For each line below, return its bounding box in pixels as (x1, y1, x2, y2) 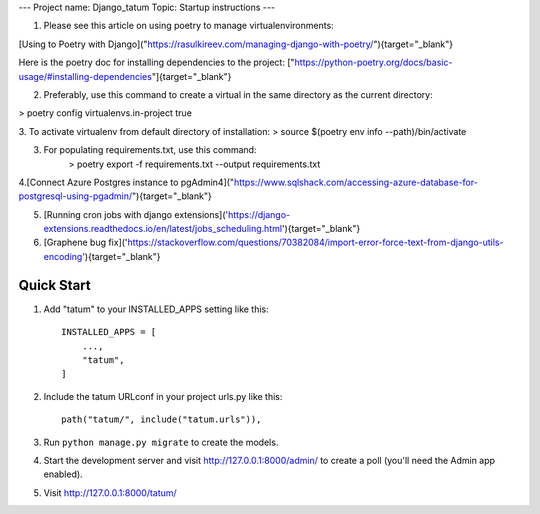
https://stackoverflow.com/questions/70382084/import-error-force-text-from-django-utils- (127, 236, 504, 249)
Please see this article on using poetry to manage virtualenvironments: (43, 20, 334, 32)
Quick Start (18, 276, 91, 294)
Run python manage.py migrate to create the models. (43, 436, 279, 448)
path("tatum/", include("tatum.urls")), (61, 414, 262, 425)
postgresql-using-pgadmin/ (18, 190, 133, 202)
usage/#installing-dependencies (18, 70, 152, 82)
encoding (43, 250, 83, 262)
